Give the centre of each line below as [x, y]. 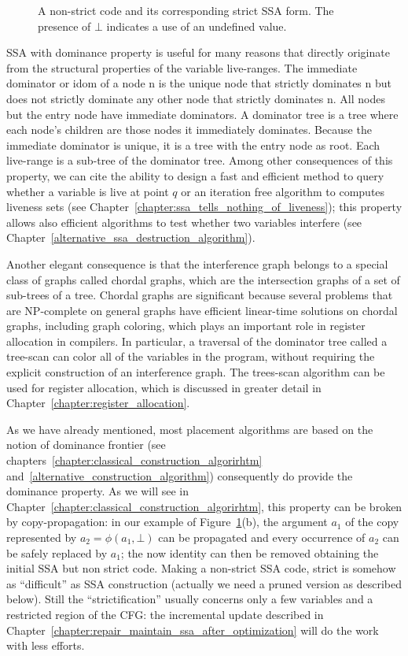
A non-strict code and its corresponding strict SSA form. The [186, 10]
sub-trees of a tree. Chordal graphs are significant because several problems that [200, 295]
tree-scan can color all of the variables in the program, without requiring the [191, 356]
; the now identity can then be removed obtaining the [250, 552]
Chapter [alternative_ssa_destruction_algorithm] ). [131, 237]
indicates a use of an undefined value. [197, 26]
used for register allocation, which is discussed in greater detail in [164, 387]
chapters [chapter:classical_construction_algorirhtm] [134, 460]
